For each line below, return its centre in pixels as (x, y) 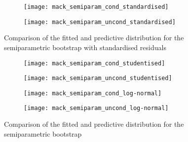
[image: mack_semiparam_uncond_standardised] (100, 22)
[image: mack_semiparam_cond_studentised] (94, 63)
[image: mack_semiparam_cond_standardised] (96, 7)
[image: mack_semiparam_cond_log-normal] (93, 93)
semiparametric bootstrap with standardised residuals (85, 47)
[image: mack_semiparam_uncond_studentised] (98, 78)
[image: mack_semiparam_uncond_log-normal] (96, 108)
